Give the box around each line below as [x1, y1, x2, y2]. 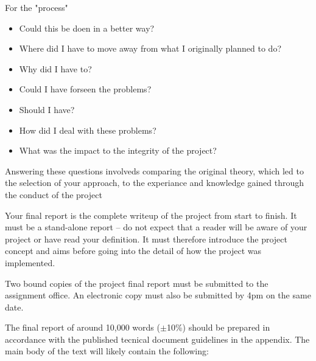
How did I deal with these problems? [19, 123, 156, 136]
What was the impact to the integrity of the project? [19, 144, 217, 157]
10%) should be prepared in [166, 321, 270, 334]
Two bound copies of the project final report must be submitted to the [5, 277, 269, 289]
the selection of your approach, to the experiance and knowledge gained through [5, 176, 304, 189]
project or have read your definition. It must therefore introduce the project [5, 232, 287, 245]
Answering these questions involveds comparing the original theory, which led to [5, 164, 304, 177]
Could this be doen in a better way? [19, 21, 155, 34]
